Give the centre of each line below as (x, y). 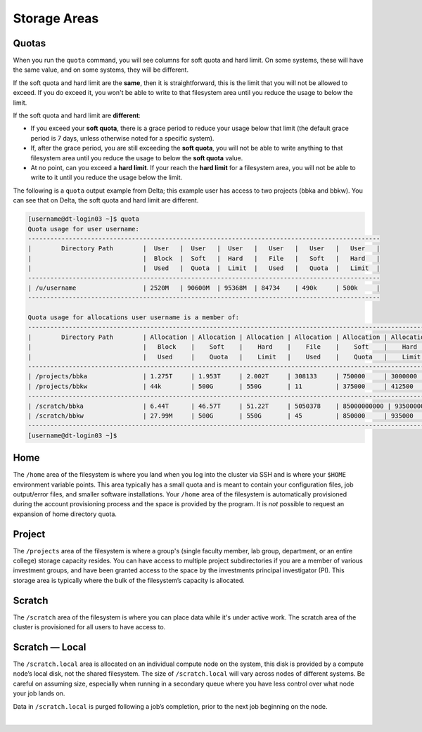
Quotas (30, 43)
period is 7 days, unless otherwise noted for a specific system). (122, 138)
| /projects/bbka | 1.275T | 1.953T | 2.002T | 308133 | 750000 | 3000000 (223, 377)
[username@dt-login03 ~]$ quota (84, 219)
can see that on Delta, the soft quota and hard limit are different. (106, 200)
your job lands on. (39, 693)
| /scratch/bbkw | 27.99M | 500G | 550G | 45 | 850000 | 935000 (221, 416)
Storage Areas (56, 18)
